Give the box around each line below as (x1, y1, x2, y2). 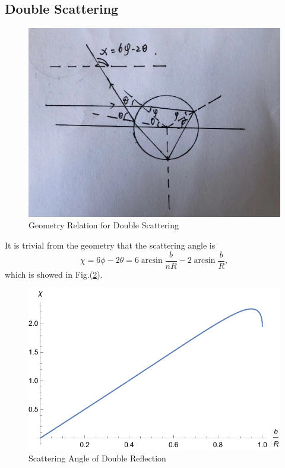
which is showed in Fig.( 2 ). (5, 268, 103, 280)
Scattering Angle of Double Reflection (28, 452, 166, 464)
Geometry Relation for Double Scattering (28, 219, 179, 231)
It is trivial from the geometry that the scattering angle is (5, 238, 216, 251)
